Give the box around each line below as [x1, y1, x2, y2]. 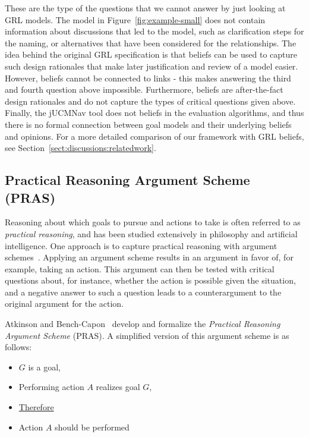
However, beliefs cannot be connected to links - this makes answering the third [5, 71, 291, 84]
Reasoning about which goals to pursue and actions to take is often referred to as [5, 216, 301, 228]
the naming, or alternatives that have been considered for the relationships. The [5, 36, 297, 49]
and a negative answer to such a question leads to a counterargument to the [5, 285, 282, 298]
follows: [5, 341, 32, 353]
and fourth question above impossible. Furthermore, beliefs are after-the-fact [5, 83, 283, 96]
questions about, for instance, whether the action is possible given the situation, [5, 274, 296, 287]
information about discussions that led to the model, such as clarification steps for [5, 25, 304, 37]
